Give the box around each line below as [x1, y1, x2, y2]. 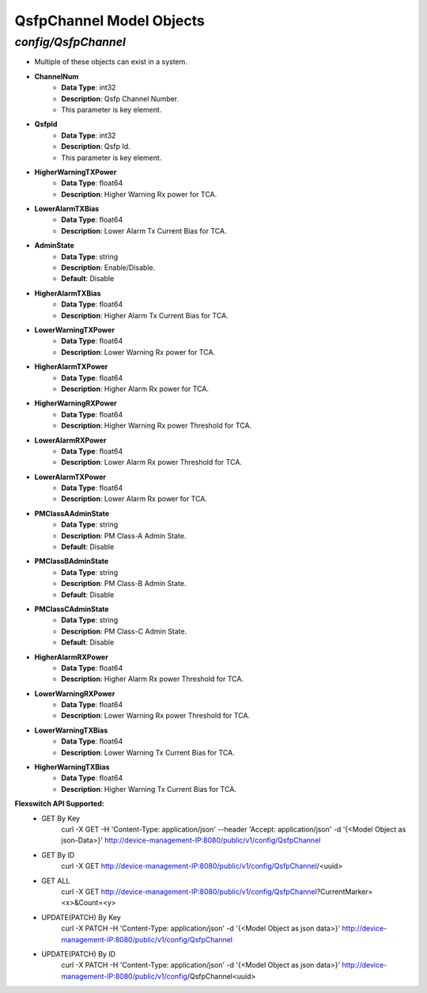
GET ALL [41, 876, 70, 885]
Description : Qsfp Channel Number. [61, 93, 179, 103]
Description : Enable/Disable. [61, 263, 156, 272]
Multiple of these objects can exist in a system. [34, 57, 187, 67]
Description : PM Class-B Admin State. [61, 579, 187, 588]
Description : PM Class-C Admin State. [61, 626, 187, 636]
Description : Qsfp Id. [61, 142, 130, 151]
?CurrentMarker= [316, 887, 373, 896]
